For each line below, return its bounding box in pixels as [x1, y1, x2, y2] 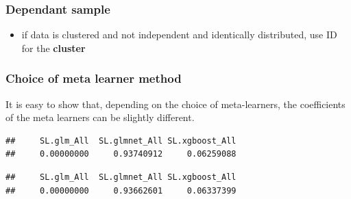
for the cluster [21, 40, 86, 55]
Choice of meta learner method [5, 70, 182, 87]
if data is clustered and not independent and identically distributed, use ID [21, 27, 337, 42]
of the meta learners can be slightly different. [5, 110, 195, 124]
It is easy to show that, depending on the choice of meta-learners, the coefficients [5, 96, 346, 111]
